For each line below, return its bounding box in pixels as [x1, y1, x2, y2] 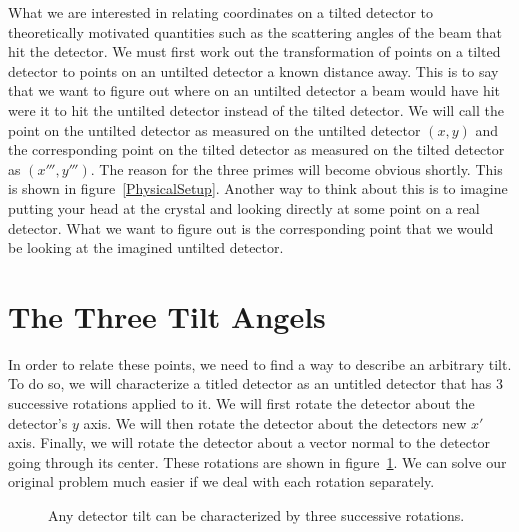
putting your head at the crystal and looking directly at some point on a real [8, 197, 480, 218]
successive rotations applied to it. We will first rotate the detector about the [8, 393, 475, 414]
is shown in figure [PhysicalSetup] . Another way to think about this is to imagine [8, 178, 508, 199]
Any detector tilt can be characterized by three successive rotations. [48, 505, 465, 525]
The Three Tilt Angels [8, 295, 326, 336]
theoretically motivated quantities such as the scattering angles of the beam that [8, 21, 502, 42]
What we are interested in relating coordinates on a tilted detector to [8, 2, 433, 22]
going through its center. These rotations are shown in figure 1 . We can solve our [8, 451, 507, 472]
